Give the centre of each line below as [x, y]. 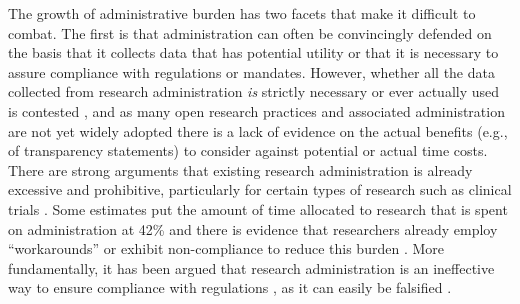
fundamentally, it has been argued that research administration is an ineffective [251, 267]
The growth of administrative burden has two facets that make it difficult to [242, 13]
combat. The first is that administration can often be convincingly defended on [250, 32]
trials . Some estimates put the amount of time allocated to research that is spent [258, 208]
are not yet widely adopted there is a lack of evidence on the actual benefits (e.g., [258, 130]
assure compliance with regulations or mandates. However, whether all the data [251, 71]
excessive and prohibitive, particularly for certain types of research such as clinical [260, 189]
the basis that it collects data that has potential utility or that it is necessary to [253, 52]
